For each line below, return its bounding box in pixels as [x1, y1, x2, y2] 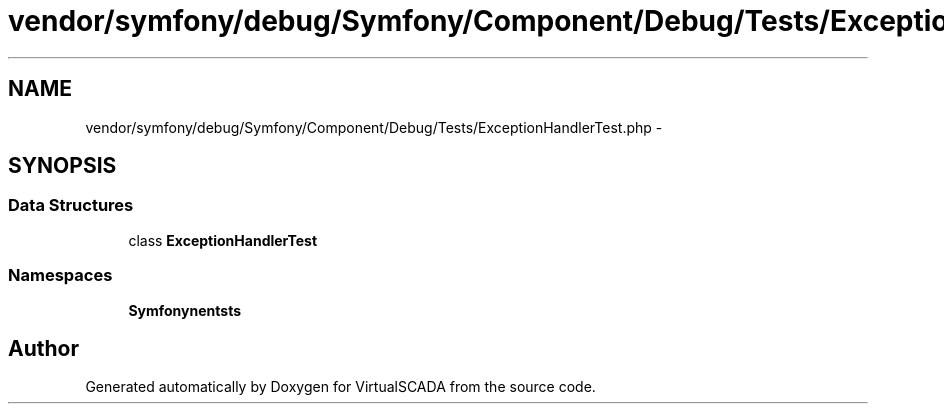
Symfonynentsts [128, 301, 242, 319]
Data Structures [8, 195, 134, 216]
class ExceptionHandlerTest [128, 231, 318, 249]
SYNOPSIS [8, 153, 117, 179]
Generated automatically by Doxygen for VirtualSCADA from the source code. [85, 378, 596, 396]
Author [8, 335, 79, 361]
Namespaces [8, 265, 113, 286]
